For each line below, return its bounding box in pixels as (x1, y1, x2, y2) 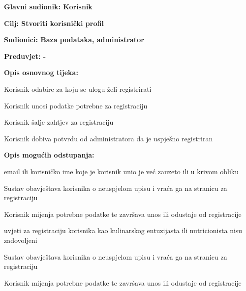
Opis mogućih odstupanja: (4, 150, 94, 160)
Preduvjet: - (4, 51, 46, 61)
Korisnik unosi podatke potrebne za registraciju (4, 100, 148, 110)
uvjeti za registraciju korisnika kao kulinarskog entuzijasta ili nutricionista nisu (4, 225, 243, 236)
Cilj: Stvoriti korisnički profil (4, 18, 104, 28)
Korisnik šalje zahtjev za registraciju (4, 117, 114, 127)
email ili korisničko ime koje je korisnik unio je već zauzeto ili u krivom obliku (4, 166, 239, 176)
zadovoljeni (4, 235, 37, 245)
